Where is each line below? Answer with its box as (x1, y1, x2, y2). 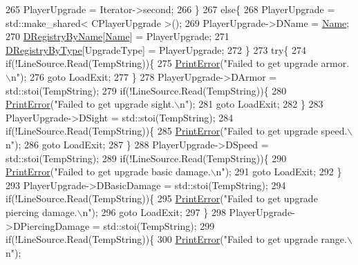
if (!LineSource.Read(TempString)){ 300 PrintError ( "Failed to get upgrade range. (6, 232, 347, 246)
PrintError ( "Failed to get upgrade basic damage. (6, 164, 211, 179)
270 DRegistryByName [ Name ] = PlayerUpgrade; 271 (6, 29, 229, 43)
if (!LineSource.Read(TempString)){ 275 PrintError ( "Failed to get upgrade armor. (6, 56, 350, 70)
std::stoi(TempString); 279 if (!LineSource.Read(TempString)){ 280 (6, 83, 287, 97)
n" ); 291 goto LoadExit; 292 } (216, 164, 342, 179)
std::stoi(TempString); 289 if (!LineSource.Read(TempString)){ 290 (6, 150, 287, 165)
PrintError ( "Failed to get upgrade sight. (6, 97, 175, 111)
